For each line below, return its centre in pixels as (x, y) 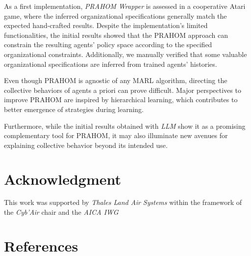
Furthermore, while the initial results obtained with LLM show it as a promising (125, 126)
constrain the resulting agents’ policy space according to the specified (108, 44)
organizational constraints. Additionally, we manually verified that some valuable (125, 54)
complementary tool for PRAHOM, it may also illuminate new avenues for (116, 135)
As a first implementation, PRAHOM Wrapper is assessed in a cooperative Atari (125, 6)
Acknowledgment (63, 179)
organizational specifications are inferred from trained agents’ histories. (111, 64)
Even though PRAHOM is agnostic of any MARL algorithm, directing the (116, 80)
